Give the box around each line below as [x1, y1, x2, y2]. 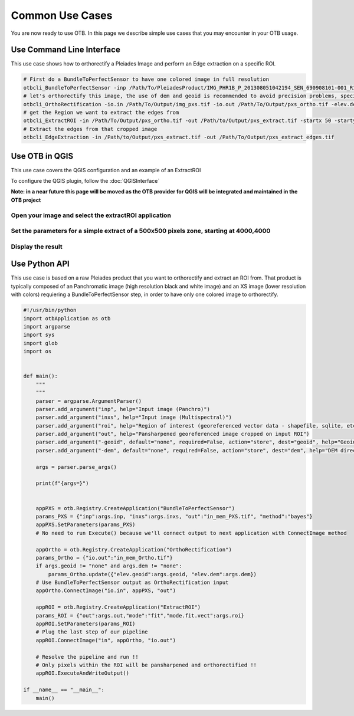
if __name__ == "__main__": [23, 687, 104, 693]
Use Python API [11, 259, 70, 269]
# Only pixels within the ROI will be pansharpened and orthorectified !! [35, 662, 257, 668]
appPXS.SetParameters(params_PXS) [35, 521, 136, 528]
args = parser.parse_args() [35, 464, 117, 470]
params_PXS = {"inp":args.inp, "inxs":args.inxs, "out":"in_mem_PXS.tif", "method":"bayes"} [35, 513, 313, 520]
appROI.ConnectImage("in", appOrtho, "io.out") [35, 637, 176, 643]
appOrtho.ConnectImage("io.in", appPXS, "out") [35, 587, 176, 594]
